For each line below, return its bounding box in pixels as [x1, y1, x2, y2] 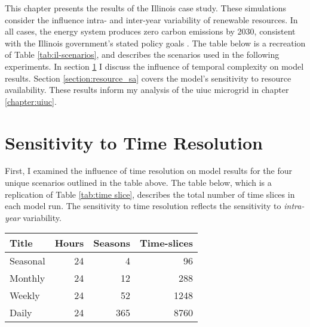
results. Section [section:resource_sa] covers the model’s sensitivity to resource [5, 71, 291, 84]
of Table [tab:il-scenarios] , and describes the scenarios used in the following [5, 48, 280, 61]
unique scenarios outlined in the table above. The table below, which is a [5, 176, 272, 189]
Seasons [93, 236, 130, 250]
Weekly [10, 288, 40, 303]
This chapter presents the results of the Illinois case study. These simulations [5, 2, 287, 14]
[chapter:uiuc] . [5, 95, 57, 107]
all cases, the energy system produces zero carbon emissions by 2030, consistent [5, 25, 296, 38]
